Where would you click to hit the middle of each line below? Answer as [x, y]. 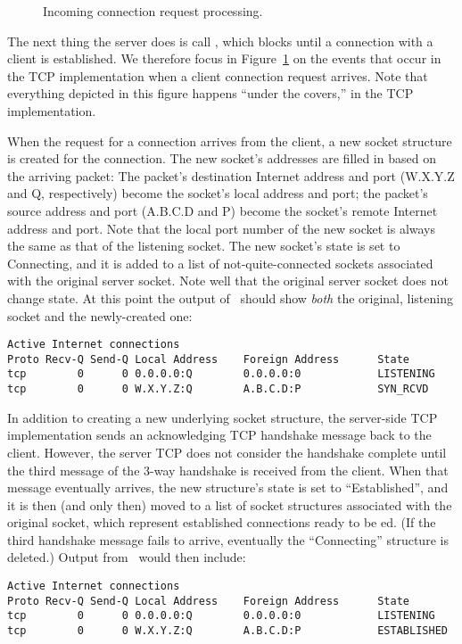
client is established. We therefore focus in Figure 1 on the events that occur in [224, 58]
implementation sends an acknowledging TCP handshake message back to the [219, 435]
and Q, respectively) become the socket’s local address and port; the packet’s [218, 193]
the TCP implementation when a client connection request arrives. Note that [218, 75]
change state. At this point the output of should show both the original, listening [230, 297]
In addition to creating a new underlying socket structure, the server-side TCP [223, 417]
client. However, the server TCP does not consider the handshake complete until [227, 452]
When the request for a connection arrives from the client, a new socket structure [230, 140]
